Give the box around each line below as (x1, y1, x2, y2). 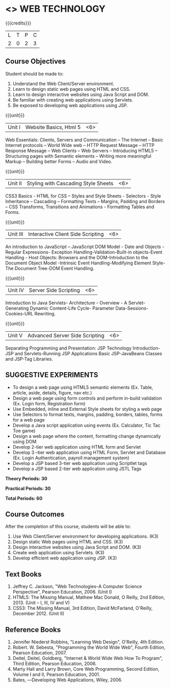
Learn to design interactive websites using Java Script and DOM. (12, 91, 150, 97)
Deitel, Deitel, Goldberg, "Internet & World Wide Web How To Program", (12, 655, 163, 661)
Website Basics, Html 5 (25, 124, 81, 131)
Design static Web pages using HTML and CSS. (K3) (12, 539, 124, 545)
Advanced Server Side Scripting (27, 332, 105, 339)
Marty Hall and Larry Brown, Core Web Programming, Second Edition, (12, 666, 160, 672)
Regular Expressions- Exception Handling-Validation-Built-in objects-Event (5, 249, 162, 255)
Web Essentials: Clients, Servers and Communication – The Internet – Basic (5, 136, 163, 143)
